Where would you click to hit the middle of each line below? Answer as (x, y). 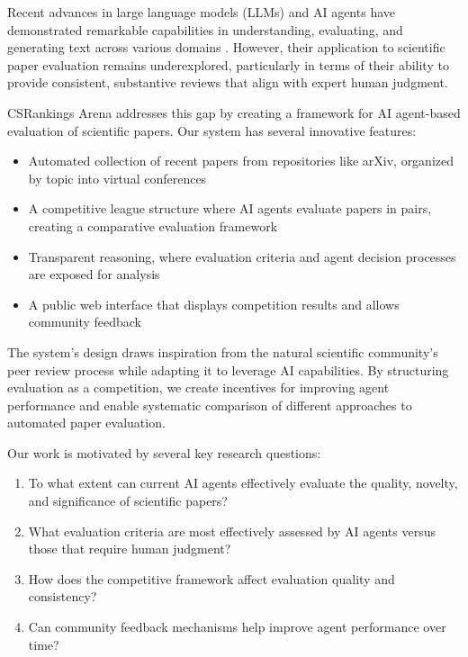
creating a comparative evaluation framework (153, 225)
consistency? (63, 596)
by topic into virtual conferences (117, 178)
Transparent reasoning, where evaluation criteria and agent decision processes (242, 256)
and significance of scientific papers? (128, 501)
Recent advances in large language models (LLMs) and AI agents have (201, 12)
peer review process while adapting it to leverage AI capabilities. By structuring (228, 369)
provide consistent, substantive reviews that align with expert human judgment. (228, 82)
